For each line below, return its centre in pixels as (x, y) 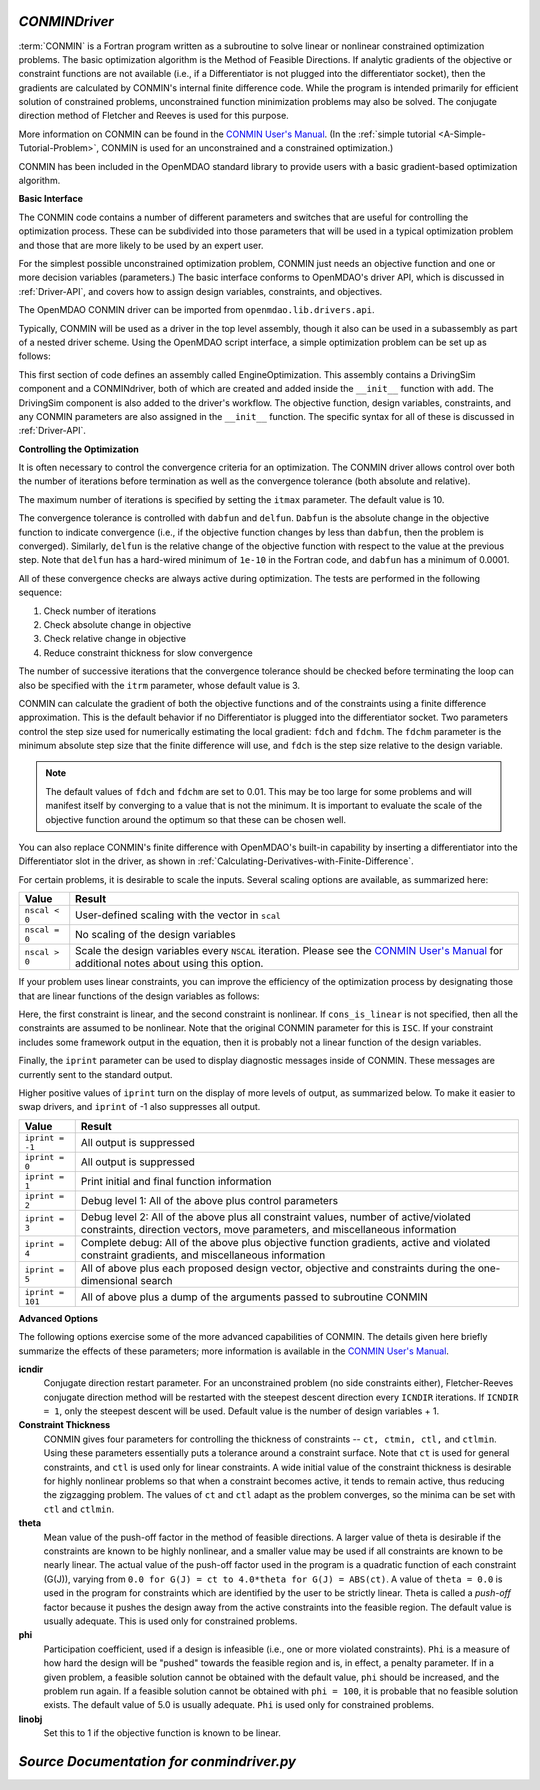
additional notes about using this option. (169, 963)
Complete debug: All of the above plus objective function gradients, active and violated (285, 1242)
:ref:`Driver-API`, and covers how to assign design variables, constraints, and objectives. (200, 291)
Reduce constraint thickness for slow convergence (148, 652)
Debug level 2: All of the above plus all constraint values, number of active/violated (276, 1217)
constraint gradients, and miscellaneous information (203, 1255)
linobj (30, 1719)
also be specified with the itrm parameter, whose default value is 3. (159, 685)
